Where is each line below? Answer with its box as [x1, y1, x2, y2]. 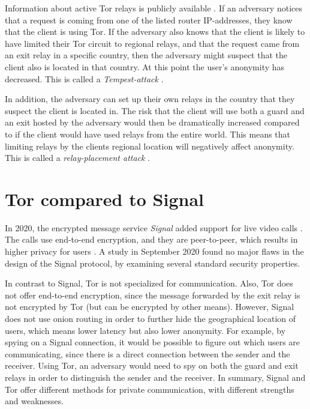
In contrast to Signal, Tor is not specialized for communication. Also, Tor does [5, 277, 293, 289]
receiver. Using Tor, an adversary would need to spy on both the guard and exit [5, 359, 299, 372]
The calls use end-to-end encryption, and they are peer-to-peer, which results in [5, 233, 298, 246]
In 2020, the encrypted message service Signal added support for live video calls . [5, 221, 303, 234]
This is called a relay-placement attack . [5, 151, 151, 164]
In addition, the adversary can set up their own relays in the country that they [5, 92, 295, 105]
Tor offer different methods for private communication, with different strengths [5, 383, 294, 395]
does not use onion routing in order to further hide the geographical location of [5, 312, 296, 324]
